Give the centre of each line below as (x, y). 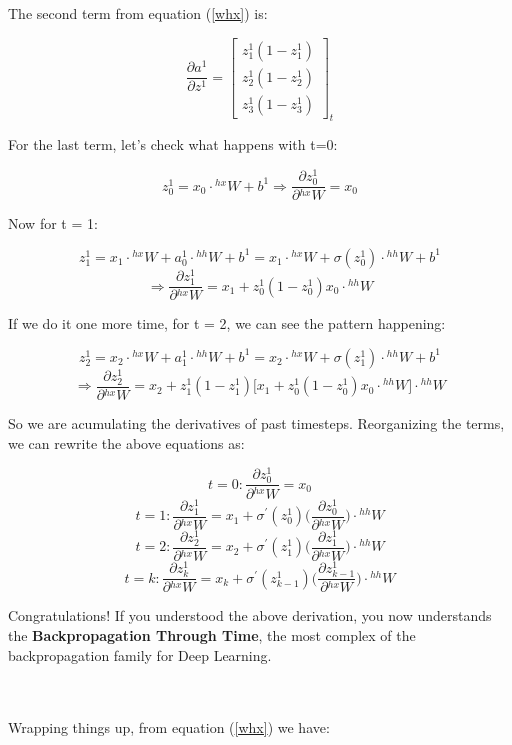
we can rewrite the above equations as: (126, 442)
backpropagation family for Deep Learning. (140, 654)
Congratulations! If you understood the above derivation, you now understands (250, 615)
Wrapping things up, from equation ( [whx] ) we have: (169, 727)
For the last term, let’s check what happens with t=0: (173, 144)
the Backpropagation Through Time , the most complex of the (212, 634)
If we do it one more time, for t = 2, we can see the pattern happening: (227, 323)
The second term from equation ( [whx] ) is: (138, 13)
